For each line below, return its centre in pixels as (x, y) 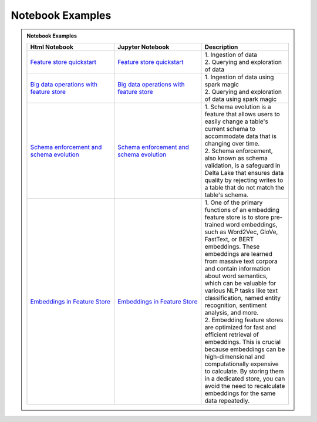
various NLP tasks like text (241, 291)
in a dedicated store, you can (245, 379)
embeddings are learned (238, 254)
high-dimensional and (235, 356)
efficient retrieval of (232, 335)
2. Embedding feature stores (244, 320)
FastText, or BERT (229, 239)
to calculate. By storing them (244, 371)
